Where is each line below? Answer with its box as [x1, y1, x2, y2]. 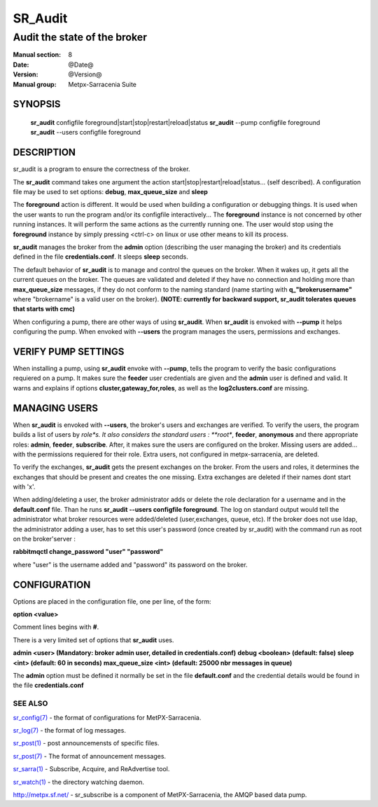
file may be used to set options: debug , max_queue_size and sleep [13, 188, 208, 196]
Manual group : [13, 80, 57, 88]
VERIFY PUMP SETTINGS [13, 346, 125, 358]
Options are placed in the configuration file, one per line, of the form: [13, 597, 211, 606]
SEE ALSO [13, 698, 48, 708]
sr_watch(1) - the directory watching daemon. [13, 778, 145, 786]
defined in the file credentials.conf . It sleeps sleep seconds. [13, 252, 188, 261]
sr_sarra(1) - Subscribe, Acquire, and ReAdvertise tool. [13, 765, 170, 773]
